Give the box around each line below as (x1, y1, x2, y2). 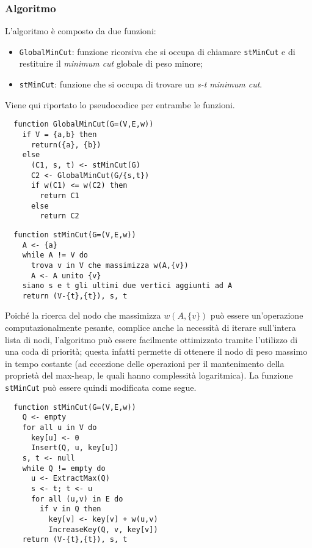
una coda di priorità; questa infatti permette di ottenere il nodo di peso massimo (5, 345, 308, 358)
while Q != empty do (22, 464, 106, 473)
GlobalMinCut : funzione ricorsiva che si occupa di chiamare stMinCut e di (19, 45, 296, 57)
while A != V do (22, 251, 89, 260)
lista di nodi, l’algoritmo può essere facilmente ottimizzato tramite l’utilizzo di (5, 333, 298, 346)
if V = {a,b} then (22, 130, 97, 139)
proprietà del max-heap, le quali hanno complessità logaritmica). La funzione (5, 369, 293, 382)
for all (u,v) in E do (31, 494, 123, 503)
